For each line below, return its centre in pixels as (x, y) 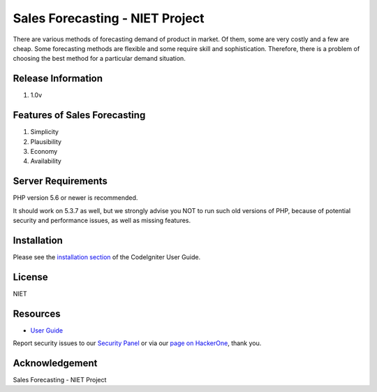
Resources (37, 313)
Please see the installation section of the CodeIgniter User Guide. (107, 257)
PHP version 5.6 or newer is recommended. (75, 198)
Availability (46, 161)
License (30, 277)
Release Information (58, 79)
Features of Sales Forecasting (79, 115)
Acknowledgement (55, 363)
